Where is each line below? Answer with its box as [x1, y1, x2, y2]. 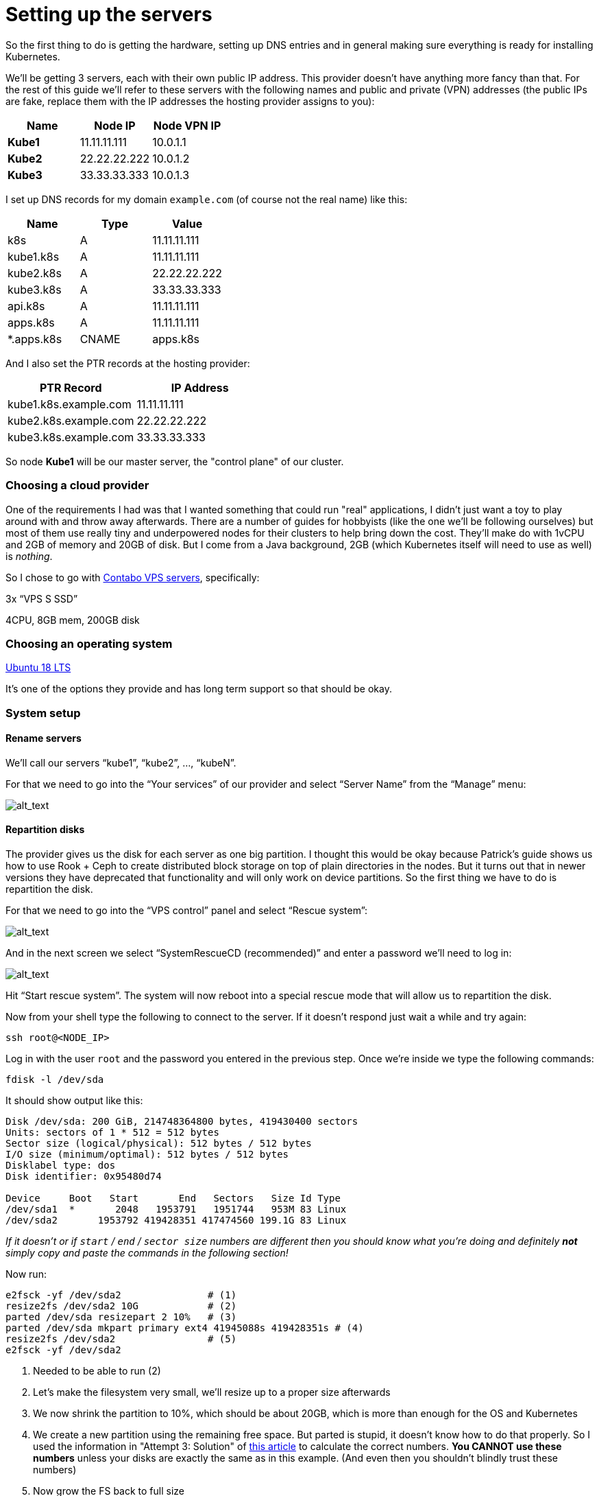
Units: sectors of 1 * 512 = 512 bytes [5, 1127, 219, 1138]
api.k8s [8, 299, 45, 313]
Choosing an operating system [5, 636, 173, 651]
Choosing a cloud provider [5, 478, 149, 493]
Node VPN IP [153, 118, 221, 132]
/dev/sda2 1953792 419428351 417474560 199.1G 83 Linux [5, 1215, 347, 1226]
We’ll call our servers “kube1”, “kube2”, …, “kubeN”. [5, 756, 236, 769]
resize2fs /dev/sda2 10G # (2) [5, 1300, 237, 1312]
